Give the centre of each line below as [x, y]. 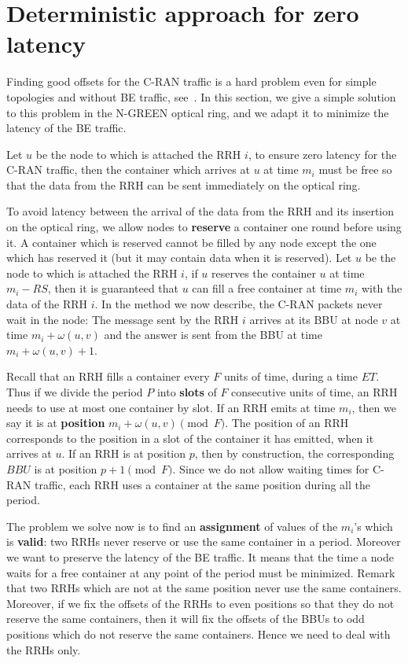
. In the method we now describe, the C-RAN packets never [239, 304]
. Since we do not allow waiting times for [271, 468]
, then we [374, 407]
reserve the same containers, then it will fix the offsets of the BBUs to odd [186, 619]
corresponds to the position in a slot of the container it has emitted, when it [190, 438]
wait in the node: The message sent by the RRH [123, 319]
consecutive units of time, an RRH [314, 392]
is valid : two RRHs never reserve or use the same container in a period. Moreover [204, 541]
